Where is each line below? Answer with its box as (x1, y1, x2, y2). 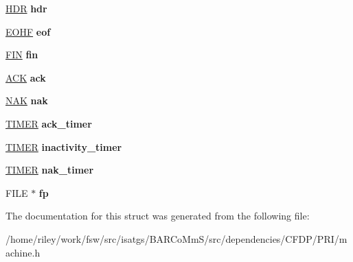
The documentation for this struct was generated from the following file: (5, 209, 310, 223)
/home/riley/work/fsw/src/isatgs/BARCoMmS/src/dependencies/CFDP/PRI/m (5, 231, 348, 246)
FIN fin (5, 47, 38, 62)
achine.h (5, 245, 41, 259)
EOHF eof (5, 24, 51, 38)
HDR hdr (5, 1, 47, 15)
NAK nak (5, 93, 48, 108)
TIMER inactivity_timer (5, 139, 122, 154)
